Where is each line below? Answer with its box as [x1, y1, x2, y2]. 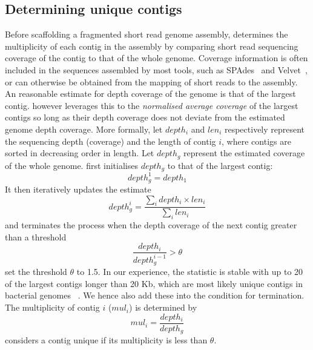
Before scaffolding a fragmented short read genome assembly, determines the [5, 28, 288, 41]
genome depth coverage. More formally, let [5, 122, 163, 135]
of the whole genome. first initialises [5, 159, 138, 171]
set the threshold [5, 265, 67, 278]
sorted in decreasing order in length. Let [5, 147, 154, 159]
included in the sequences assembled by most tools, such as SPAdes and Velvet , [5, 63, 308, 76]
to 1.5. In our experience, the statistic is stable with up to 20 [76, 265, 303, 278]
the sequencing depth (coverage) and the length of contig [5, 134, 216, 147]
